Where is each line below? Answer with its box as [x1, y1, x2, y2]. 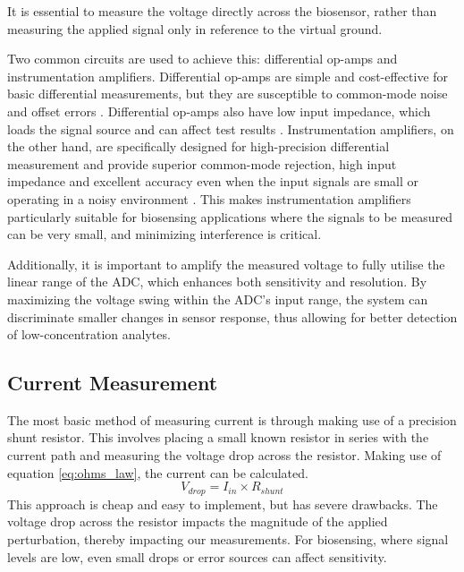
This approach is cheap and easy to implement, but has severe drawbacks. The [7, 494, 438, 513]
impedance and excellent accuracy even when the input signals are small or [7, 172, 418, 191]
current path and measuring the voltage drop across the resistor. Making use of [7, 446, 442, 465]
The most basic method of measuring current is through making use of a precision [7, 410, 457, 429]
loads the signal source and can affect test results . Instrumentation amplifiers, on [7, 119, 454, 138]
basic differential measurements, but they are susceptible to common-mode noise [7, 84, 448, 103]
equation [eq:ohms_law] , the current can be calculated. [7, 463, 308, 482]
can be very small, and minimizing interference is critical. [7, 225, 322, 243]
